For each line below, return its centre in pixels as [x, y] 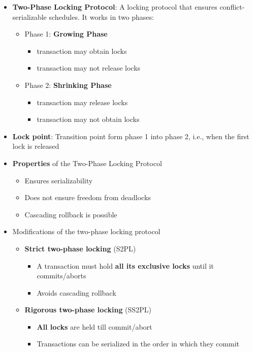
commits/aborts [61, 276]
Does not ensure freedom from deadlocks [88, 197]
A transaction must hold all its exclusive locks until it [125, 265]
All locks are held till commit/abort [94, 326]
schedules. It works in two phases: [101, 17]
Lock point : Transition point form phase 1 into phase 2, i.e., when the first [131, 136]
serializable [29, 17]
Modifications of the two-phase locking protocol [86, 231]
